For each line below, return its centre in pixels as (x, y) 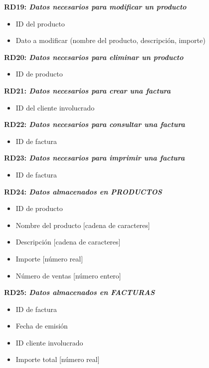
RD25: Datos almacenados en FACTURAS (80, 292)
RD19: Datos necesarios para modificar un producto (95, 6)
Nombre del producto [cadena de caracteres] (83, 225)
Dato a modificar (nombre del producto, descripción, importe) (110, 40)
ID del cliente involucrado (55, 107)
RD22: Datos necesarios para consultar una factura (95, 124)
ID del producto (40, 23)
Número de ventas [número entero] (68, 275)
